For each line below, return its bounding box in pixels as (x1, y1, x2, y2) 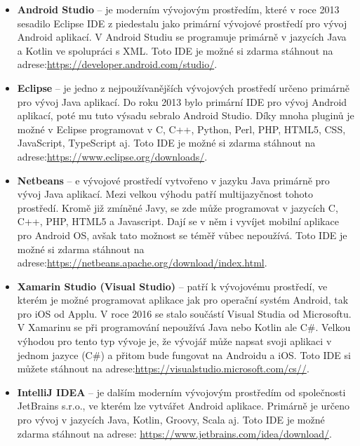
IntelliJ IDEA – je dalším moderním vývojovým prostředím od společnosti (17, 384, 346, 399)
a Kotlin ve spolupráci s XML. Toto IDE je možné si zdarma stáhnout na (17, 43, 333, 58)
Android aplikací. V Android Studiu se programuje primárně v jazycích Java (17, 29, 347, 44)
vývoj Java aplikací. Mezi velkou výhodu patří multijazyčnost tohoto (17, 187, 313, 201)
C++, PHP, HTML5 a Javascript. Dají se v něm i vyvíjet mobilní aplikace (17, 214, 339, 229)
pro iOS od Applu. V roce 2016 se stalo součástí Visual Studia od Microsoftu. (17, 306, 352, 320)
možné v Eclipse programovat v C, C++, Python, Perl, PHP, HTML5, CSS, (17, 121, 346, 136)
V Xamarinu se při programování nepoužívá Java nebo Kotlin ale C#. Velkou (17, 320, 351, 334)
